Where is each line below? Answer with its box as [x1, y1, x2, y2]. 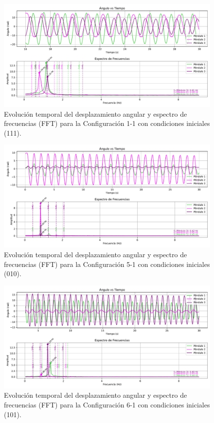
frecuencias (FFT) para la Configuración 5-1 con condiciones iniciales [4, 259, 210, 269]
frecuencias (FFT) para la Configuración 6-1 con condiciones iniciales [4, 399, 210, 409]
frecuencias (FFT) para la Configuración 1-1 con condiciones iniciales [4, 118, 210, 128]
